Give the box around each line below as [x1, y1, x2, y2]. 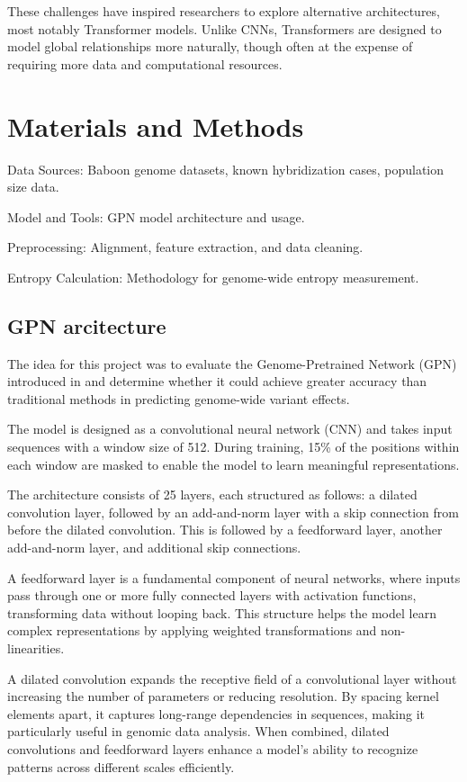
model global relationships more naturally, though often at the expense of [7, 37, 413, 56]
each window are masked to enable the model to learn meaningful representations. [7, 454, 460, 473]
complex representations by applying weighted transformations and [7, 621, 377, 640]
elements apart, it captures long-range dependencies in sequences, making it [7, 704, 426, 723]
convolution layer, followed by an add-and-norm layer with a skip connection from [7, 502, 459, 521]
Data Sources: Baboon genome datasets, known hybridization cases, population [7, 159, 445, 178]
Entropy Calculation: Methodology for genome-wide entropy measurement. [7, 267, 419, 286]
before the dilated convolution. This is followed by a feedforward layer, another [7, 520, 443, 539]
